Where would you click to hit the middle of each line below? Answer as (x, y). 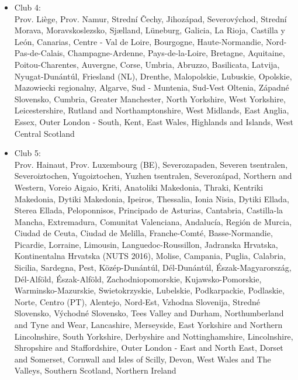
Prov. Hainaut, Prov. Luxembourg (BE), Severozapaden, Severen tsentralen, (151, 164)
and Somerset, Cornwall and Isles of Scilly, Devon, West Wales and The (143, 359)
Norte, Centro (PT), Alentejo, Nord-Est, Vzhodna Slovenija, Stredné (137, 301)
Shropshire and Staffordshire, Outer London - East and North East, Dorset (149, 348)
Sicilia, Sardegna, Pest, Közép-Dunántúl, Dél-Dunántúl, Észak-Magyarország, (153, 267)
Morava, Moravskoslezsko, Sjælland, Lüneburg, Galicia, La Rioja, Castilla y (150, 30)
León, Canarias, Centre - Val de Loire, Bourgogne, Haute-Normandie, (139, 41)
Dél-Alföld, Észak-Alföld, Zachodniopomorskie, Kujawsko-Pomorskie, (138, 279)
